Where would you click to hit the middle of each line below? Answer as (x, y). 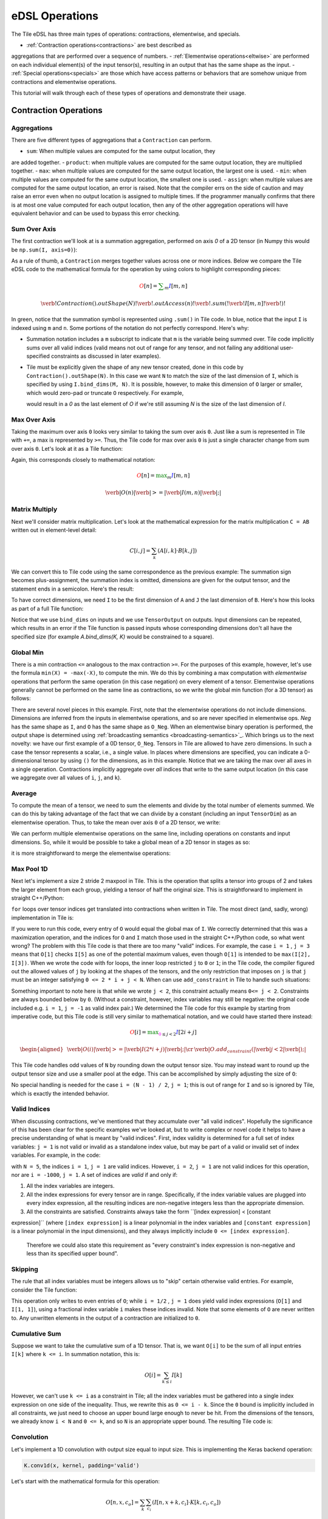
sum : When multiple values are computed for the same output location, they (121, 151)
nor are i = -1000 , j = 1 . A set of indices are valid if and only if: (94, 1174)
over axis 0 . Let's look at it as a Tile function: (67, 448)
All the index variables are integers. (70, 1186)
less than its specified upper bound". (72, 1253)
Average (24, 793)
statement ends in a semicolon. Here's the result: (73, 589)
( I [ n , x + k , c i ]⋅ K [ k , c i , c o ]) (186, 1503)
